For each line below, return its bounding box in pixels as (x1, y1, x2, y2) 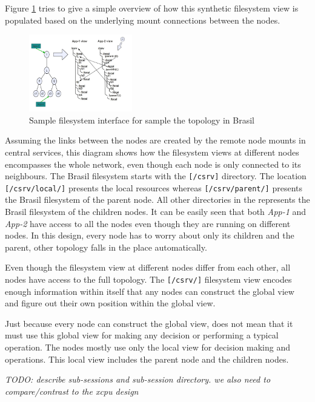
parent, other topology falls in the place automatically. (5, 240, 207, 253)
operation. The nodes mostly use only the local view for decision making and (5, 341, 290, 354)
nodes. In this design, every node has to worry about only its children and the (5, 229, 294, 242)
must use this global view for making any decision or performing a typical (5, 329, 279, 341)
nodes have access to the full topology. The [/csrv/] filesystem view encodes (5, 273, 292, 286)
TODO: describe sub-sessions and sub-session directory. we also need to (5, 373, 271, 386)
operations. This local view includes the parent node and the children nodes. (5, 352, 289, 365)
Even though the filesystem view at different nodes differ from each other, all (5, 261, 291, 274)
